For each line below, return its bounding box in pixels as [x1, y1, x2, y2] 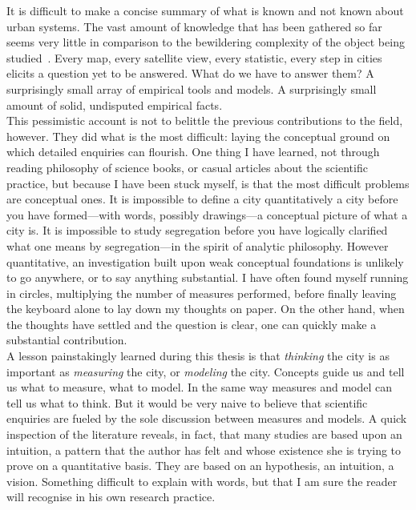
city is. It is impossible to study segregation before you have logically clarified [6, 222, 388, 239]
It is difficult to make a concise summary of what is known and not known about [6, 2, 404, 18]
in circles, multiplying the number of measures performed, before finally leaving [6, 284, 397, 301]
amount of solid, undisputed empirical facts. [6, 96, 223, 113]
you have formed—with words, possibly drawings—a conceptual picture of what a [6, 206, 408, 223]
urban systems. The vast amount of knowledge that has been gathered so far [6, 18, 382, 34]
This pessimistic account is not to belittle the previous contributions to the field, [6, 112, 403, 129]
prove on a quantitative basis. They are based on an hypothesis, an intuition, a [6, 457, 394, 474]
